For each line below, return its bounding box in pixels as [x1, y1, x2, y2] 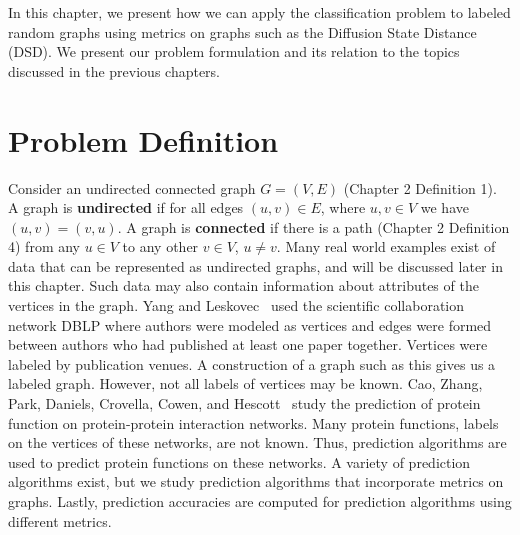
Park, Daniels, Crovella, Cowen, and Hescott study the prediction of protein [8, 393, 481, 414]
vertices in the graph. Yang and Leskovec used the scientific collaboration [8, 295, 464, 316]
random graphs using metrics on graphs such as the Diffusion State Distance [8, 21, 477, 42]
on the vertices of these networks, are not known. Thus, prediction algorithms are [8, 432, 507, 453]
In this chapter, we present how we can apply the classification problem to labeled [8, 2, 511, 22]
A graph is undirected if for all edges [8, 197, 244, 218]
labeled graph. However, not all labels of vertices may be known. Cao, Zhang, [8, 373, 483, 394]
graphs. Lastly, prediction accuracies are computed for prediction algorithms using [8, 491, 512, 511]
